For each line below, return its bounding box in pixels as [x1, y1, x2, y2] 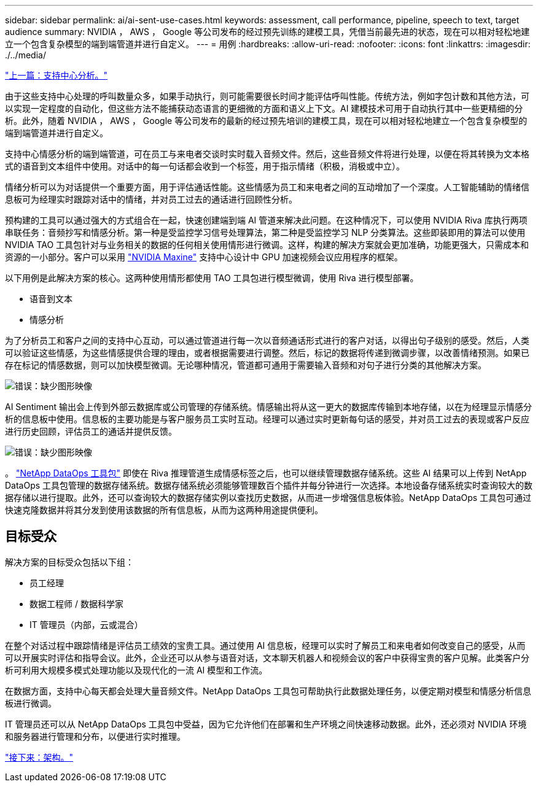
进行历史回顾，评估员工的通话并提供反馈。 [5, 426, 177, 436]
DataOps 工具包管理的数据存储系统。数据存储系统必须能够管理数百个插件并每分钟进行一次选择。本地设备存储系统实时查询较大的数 [5, 480, 533, 490]
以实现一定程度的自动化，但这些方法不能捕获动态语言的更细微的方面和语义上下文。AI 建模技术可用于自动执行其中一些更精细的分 [5, 103, 523, 114]
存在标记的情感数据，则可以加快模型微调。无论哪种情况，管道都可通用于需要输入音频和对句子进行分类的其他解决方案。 [5, 360, 486, 370]
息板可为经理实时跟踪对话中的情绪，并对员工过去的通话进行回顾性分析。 [5, 194, 297, 204]
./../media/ [5, 50, 46, 60]
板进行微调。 [5, 697, 57, 708]
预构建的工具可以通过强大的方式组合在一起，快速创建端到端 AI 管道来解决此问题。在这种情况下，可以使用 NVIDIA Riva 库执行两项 [5, 215, 528, 225]
